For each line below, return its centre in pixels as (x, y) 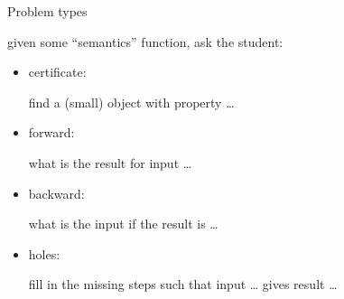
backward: (56, 193)
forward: (51, 132)
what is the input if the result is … (123, 224)
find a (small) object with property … (131, 102)
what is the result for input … (110, 162)
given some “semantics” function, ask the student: (145, 41)
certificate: (57, 72)
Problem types (47, 11)
